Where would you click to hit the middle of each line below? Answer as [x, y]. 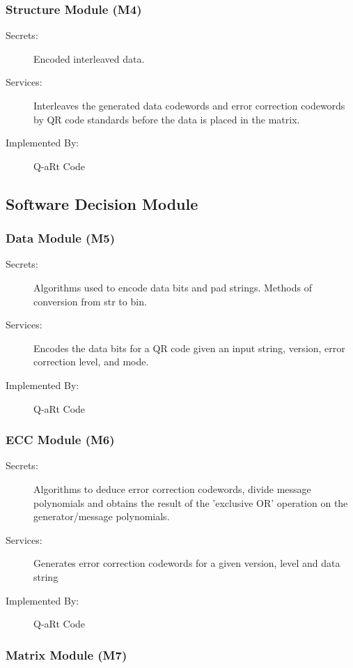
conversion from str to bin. [90, 301]
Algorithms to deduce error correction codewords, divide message [172, 488]
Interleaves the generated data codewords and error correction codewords [189, 105]
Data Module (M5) [61, 238]
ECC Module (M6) [60, 440]
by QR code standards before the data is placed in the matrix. [167, 119]
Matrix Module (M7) [66, 654]
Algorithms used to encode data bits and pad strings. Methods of [173, 287]
